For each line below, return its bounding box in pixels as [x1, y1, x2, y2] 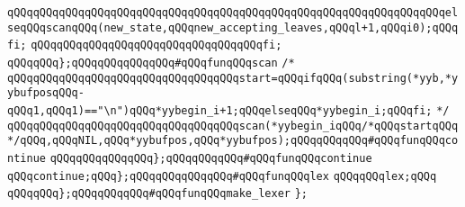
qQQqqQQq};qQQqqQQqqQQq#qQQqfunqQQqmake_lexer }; [7, 187, 308, 201]
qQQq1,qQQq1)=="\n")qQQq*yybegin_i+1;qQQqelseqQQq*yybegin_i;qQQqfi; [7, 103, 433, 117]
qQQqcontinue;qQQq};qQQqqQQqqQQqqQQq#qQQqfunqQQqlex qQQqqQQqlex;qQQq [7, 169, 437, 183]
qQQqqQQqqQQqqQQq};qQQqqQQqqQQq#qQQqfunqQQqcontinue [49, 151, 372, 165]
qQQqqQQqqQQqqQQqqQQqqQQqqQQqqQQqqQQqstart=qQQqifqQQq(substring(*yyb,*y [7, 71, 459, 85]
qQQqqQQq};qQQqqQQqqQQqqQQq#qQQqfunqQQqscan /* [7, 56, 295, 69]
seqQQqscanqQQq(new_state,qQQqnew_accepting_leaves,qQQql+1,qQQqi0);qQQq [7, 21, 459, 34]
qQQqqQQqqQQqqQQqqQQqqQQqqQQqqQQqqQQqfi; [31, 39, 282, 52]
